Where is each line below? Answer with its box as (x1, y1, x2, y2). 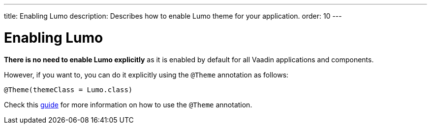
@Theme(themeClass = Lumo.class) (4, 85, 133, 94)
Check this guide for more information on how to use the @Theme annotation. (4, 100, 252, 109)
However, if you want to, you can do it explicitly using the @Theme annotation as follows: (4, 70, 289, 79)
